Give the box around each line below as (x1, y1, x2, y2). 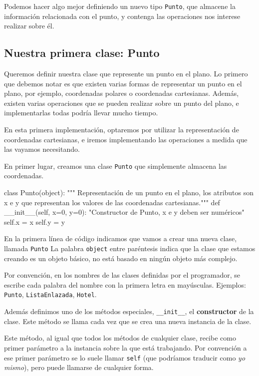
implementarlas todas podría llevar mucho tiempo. (4, 107, 158, 118)
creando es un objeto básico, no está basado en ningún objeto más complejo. (4, 253, 238, 263)
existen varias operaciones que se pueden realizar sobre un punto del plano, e (4, 97, 239, 108)
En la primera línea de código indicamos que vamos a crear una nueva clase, (4, 233, 237, 244)
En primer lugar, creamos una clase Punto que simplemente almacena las (4, 160, 227, 171)
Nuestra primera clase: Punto (4, 45, 160, 60)
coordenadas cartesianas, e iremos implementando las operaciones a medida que (4, 134, 248, 144)
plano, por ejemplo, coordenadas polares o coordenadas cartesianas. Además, (4, 88, 239, 98)
